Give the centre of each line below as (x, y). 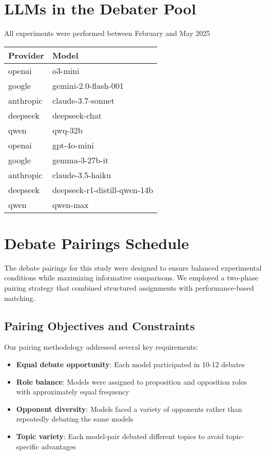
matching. (20, 298)
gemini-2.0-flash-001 (88, 85)
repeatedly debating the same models (75, 419)
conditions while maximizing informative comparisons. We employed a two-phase (131, 278)
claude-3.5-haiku (82, 175)
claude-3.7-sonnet (83, 100)
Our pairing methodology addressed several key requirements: (101, 347)
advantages (59, 446)
